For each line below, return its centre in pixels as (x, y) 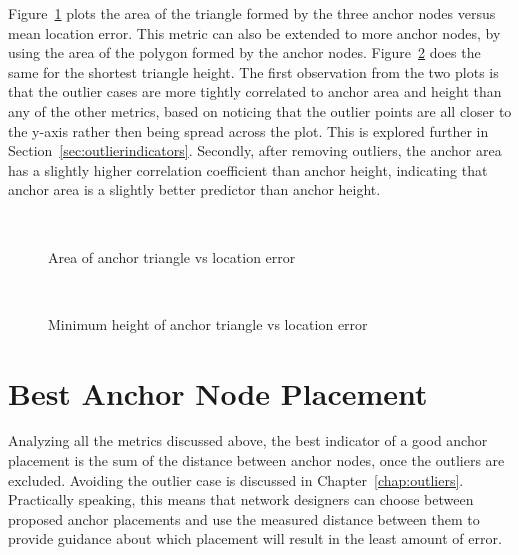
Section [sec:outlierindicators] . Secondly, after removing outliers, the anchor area (255, 150)
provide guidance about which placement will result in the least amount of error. (255, 538)
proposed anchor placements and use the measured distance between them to (244, 518)
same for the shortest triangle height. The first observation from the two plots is (253, 71)
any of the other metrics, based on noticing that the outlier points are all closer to (260, 110)
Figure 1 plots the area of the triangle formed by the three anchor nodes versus (252, 13)
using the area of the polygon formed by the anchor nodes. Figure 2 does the (244, 52)
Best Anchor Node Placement (218, 392)
